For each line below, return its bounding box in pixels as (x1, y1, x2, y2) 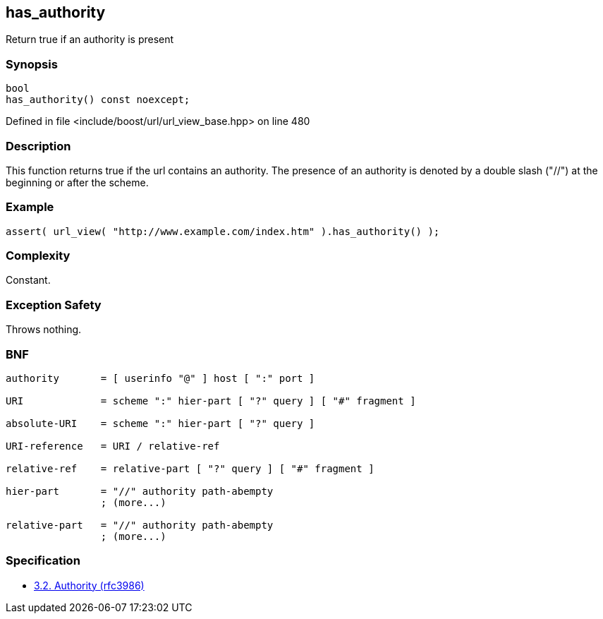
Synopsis (6, 56, 58, 71)
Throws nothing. (6, 323, 82, 336)
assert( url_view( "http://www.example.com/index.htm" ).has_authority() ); (6, 225, 440, 237)
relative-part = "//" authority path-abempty (6, 519, 274, 531)
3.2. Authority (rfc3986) (34, 579, 145, 591)
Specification (6, 553, 80, 568)
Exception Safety (6, 297, 102, 312)
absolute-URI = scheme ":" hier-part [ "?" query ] (6, 417, 315, 429)
